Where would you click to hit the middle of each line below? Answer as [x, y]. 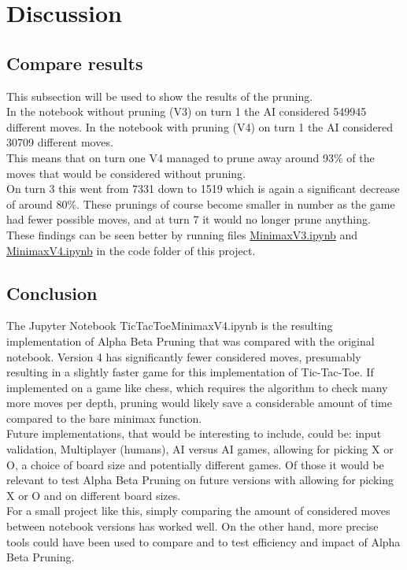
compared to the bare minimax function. [104, 418]
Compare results [75, 63]
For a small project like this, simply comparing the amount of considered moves [198, 511]
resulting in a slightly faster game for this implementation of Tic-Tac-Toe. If [190, 372]
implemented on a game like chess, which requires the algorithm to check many [197, 387]
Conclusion [52, 292]
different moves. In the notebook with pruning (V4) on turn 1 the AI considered [200, 126]
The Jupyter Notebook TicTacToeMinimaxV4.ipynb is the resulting [170, 326]
